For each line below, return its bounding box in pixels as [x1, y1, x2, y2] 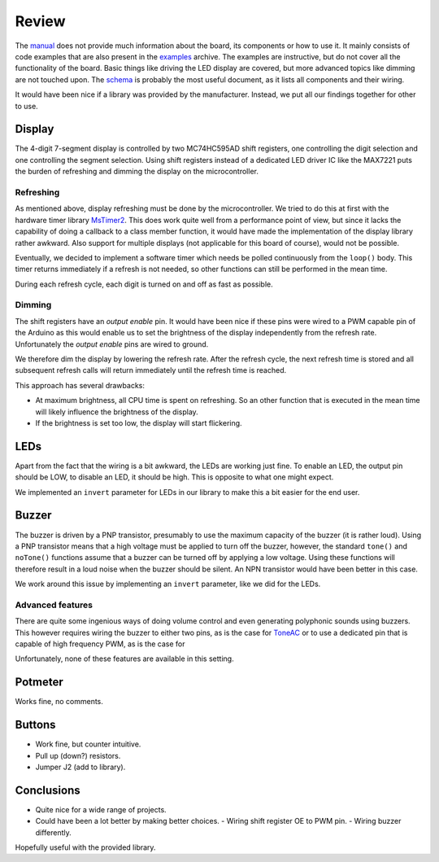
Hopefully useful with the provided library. [15, 842, 156, 852]
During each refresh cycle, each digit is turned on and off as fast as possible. [15, 279, 274, 289]
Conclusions [15, 783, 80, 797]
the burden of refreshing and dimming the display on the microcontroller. [15, 167, 259, 177]
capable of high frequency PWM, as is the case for [15, 639, 185, 649]
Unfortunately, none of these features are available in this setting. [15, 654, 235, 663]
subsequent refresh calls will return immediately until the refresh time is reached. [15, 365, 287, 375]
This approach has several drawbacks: [15, 380, 146, 390]
